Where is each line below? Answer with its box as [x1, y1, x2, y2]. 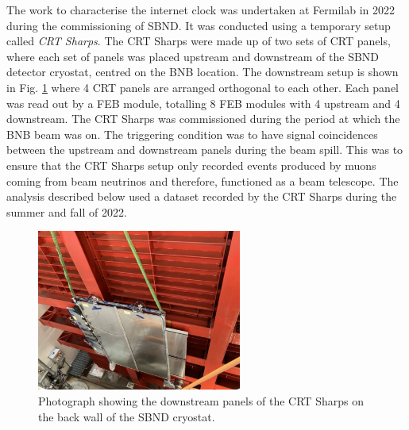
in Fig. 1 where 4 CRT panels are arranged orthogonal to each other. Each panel [6, 79, 399, 95]
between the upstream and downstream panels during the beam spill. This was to [6, 141, 403, 158]
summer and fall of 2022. [6, 203, 127, 220]
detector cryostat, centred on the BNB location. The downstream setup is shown [6, 63, 399, 80]
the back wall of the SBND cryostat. [38, 408, 215, 424]
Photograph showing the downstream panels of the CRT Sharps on [38, 392, 364, 409]
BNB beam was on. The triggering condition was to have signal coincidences [6, 125, 378, 142]
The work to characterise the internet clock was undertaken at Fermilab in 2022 [6, 2, 395, 17]
